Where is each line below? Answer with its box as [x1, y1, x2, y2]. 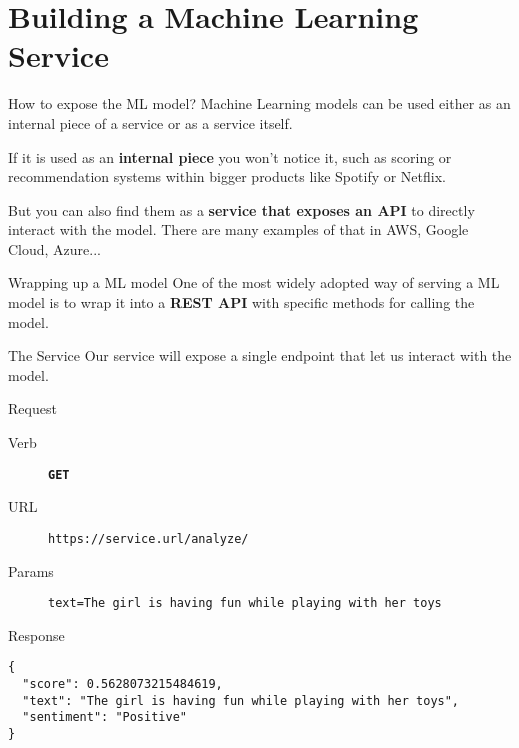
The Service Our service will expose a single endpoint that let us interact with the [8, 345, 512, 366]
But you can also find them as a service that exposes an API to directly [8, 199, 475, 220]
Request [8, 398, 57, 419]
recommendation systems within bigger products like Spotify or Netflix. [8, 166, 446, 187]
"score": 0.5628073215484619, [22, 677, 223, 692]
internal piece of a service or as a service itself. [8, 112, 293, 133]
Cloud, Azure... [8, 238, 102, 259]
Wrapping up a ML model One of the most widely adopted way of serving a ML [8, 272, 500, 293]
